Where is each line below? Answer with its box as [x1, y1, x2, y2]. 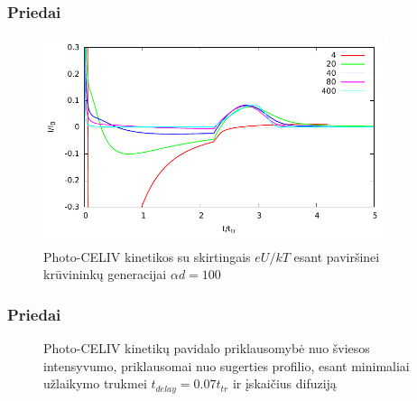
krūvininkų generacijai [43, 265, 167, 284]
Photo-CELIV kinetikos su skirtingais [43, 247, 251, 266]
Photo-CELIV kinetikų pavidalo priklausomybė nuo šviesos [43, 339, 370, 358]
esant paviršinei [293, 247, 380, 266]
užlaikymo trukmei [43, 374, 147, 393]
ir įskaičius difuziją [232, 374, 337, 393]
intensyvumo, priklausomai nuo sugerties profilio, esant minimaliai [43, 356, 410, 375]
